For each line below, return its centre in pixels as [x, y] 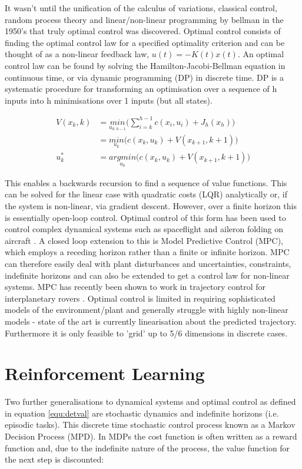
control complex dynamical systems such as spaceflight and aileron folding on [144, 229]
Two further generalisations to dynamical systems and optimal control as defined [150, 402]
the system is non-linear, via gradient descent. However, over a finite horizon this [151, 206]
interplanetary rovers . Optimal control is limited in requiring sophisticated [140, 298]
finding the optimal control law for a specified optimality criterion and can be [145, 42]
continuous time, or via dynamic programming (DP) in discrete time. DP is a [145, 77]
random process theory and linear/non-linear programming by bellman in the [144, 19]
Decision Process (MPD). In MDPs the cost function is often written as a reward [151, 436]
